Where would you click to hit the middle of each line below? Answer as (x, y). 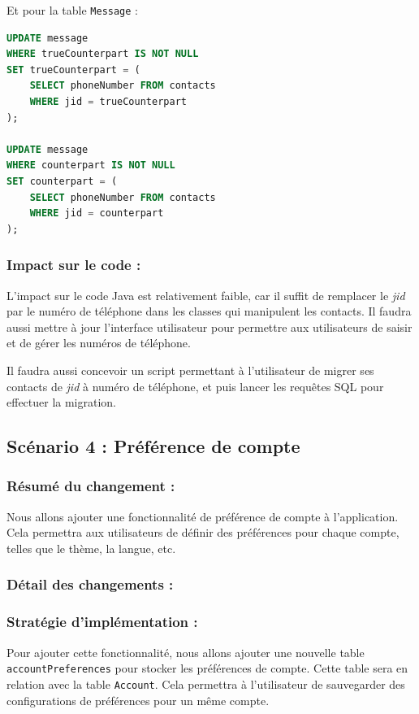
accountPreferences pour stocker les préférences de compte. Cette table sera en (207, 668)
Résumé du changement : (91, 486)
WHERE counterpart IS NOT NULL (91, 165)
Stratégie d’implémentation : (102, 622)
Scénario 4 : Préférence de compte (153, 446)
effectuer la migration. (62, 402)
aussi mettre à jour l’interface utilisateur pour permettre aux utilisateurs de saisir (209, 327)
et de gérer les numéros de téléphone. (99, 343)
